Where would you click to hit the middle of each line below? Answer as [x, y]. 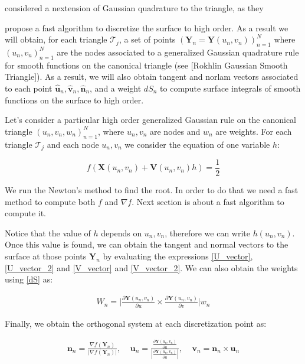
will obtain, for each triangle [56, 39]
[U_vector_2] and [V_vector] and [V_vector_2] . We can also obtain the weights [151, 267]
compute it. [25, 213]
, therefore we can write [207, 233]
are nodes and [175, 131]
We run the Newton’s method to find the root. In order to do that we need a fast [152, 190]
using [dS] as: [29, 279]
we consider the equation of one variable [197, 144]
